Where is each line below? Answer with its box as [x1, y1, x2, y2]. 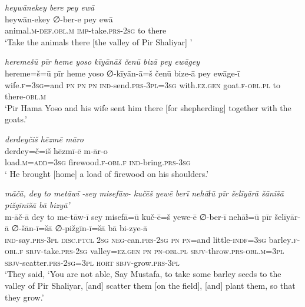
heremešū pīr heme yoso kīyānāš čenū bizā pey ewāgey [5, 55, 200, 68]
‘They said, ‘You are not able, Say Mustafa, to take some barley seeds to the [5, 268, 281, 280]
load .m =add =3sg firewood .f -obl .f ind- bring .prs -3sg [5, 156, 191, 168]
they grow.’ [5, 291, 44, 303]
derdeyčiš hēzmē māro [5, 132, 84, 145]
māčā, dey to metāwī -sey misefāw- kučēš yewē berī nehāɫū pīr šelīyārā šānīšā [5, 187, 284, 199]
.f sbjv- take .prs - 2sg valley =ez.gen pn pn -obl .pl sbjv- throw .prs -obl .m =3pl [17, 245, 284, 257]
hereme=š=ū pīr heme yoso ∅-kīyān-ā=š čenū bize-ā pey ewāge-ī [5, 66, 240, 79]
